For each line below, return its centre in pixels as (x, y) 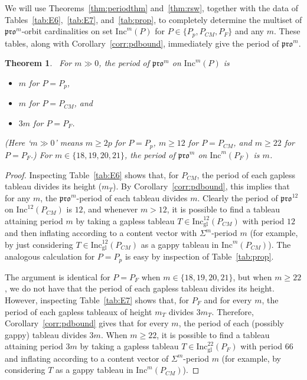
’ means (68, 142)
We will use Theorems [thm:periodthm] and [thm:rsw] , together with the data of (152, 8)
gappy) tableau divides (46, 334)
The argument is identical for (58, 276)
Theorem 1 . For (38, 63)
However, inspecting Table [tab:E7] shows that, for (97, 300)
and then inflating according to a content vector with (101, 233)
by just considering (39, 244)
